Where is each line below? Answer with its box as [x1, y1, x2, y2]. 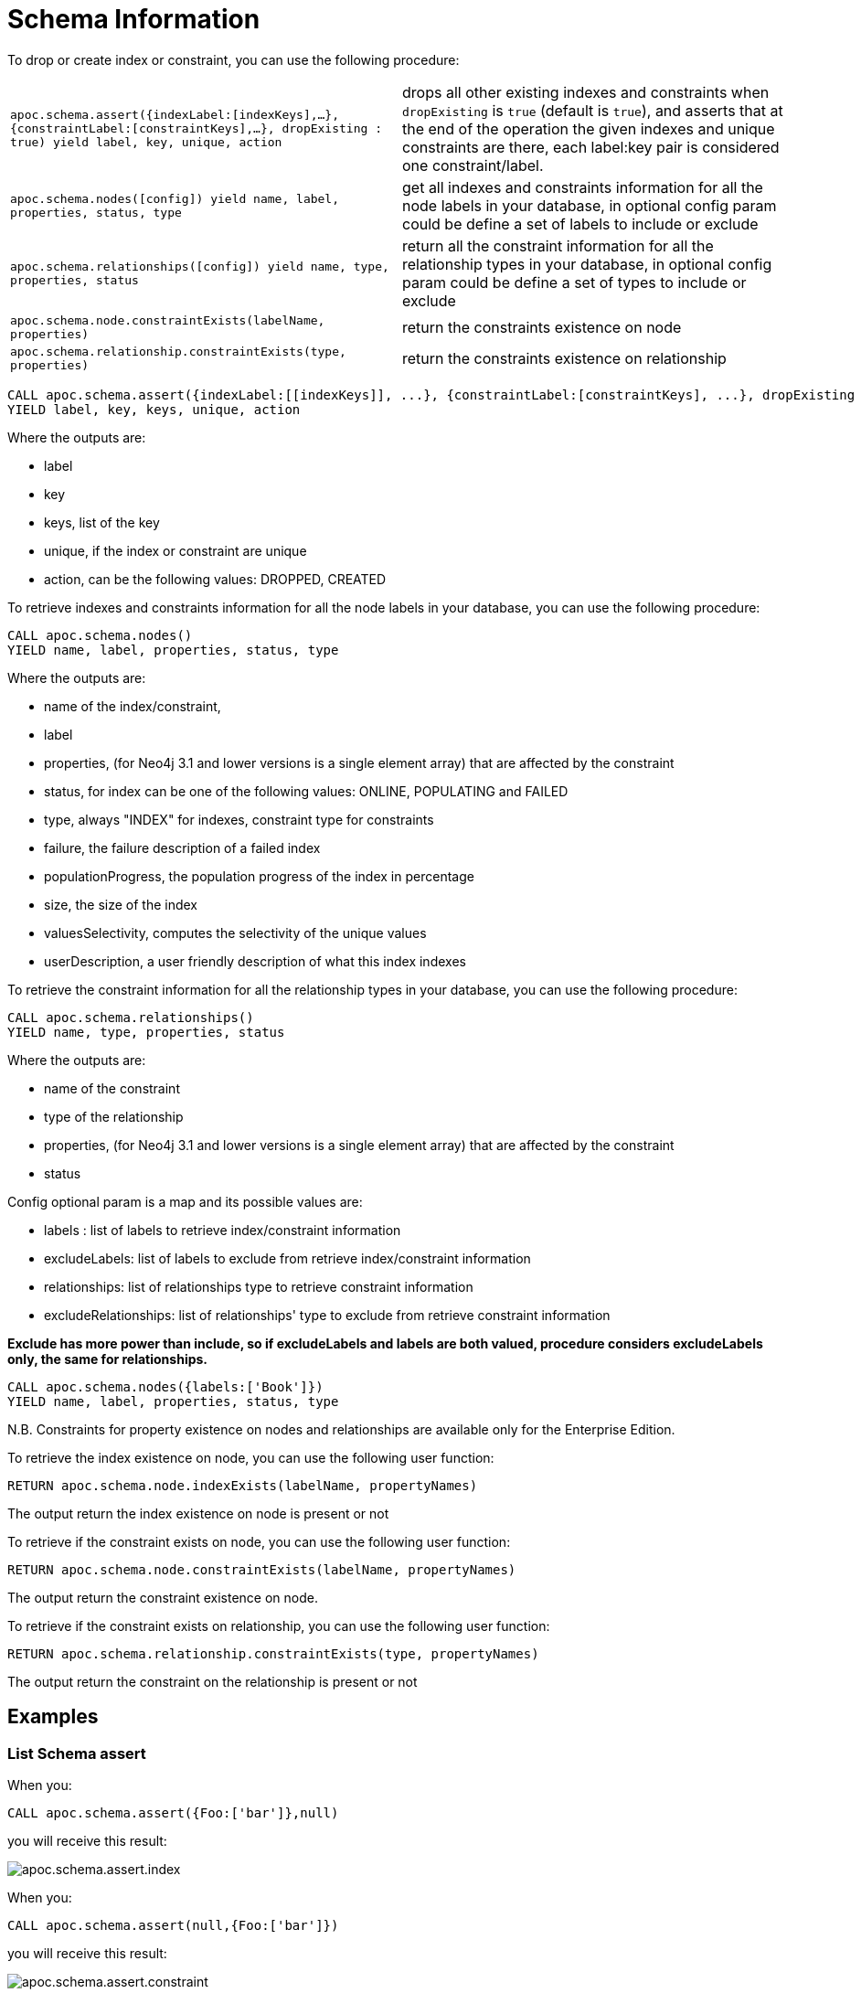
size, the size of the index [44, 896, 197, 912]
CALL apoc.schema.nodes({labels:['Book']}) [7, 1379, 324, 1394]
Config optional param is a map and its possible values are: [7, 1193, 363, 1210]
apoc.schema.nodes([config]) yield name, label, [10, 191, 340, 206]
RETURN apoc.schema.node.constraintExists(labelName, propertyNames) [7, 1561, 516, 1577]
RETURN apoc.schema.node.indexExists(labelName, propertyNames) [7, 1477, 478, 1493]
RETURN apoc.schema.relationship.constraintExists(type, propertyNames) [7, 1646, 539, 1661]
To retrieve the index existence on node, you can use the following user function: [7, 1449, 494, 1465]
